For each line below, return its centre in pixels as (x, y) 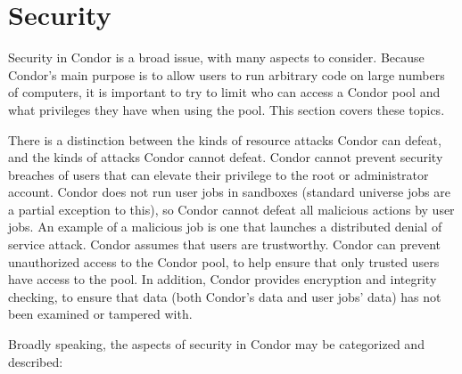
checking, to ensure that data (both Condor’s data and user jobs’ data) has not (225, 296)
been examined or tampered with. (100, 314)
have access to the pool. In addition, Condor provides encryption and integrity (223, 279)
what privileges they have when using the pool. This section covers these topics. (227, 109)
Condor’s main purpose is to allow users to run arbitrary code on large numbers (227, 74)
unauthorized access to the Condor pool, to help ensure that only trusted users (224, 261)
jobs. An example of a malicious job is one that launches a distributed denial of (225, 227)
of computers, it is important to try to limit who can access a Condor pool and (224, 92)
